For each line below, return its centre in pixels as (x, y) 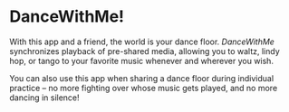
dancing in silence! (44, 98)
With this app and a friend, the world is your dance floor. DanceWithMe (142, 42)
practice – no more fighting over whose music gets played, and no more (144, 88)
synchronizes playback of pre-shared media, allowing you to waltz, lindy (145, 51)
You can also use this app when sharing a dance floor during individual (142, 78)
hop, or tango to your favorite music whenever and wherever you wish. (142, 61)
